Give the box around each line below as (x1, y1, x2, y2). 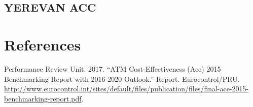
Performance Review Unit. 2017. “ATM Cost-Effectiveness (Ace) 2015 (4, 63, 221, 74)
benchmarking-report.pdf (4, 93, 82, 103)
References (4, 34, 81, 55)
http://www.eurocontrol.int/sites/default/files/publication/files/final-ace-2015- (4, 83, 249, 94)
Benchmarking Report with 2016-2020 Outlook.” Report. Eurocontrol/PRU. (4, 73, 240, 84)
